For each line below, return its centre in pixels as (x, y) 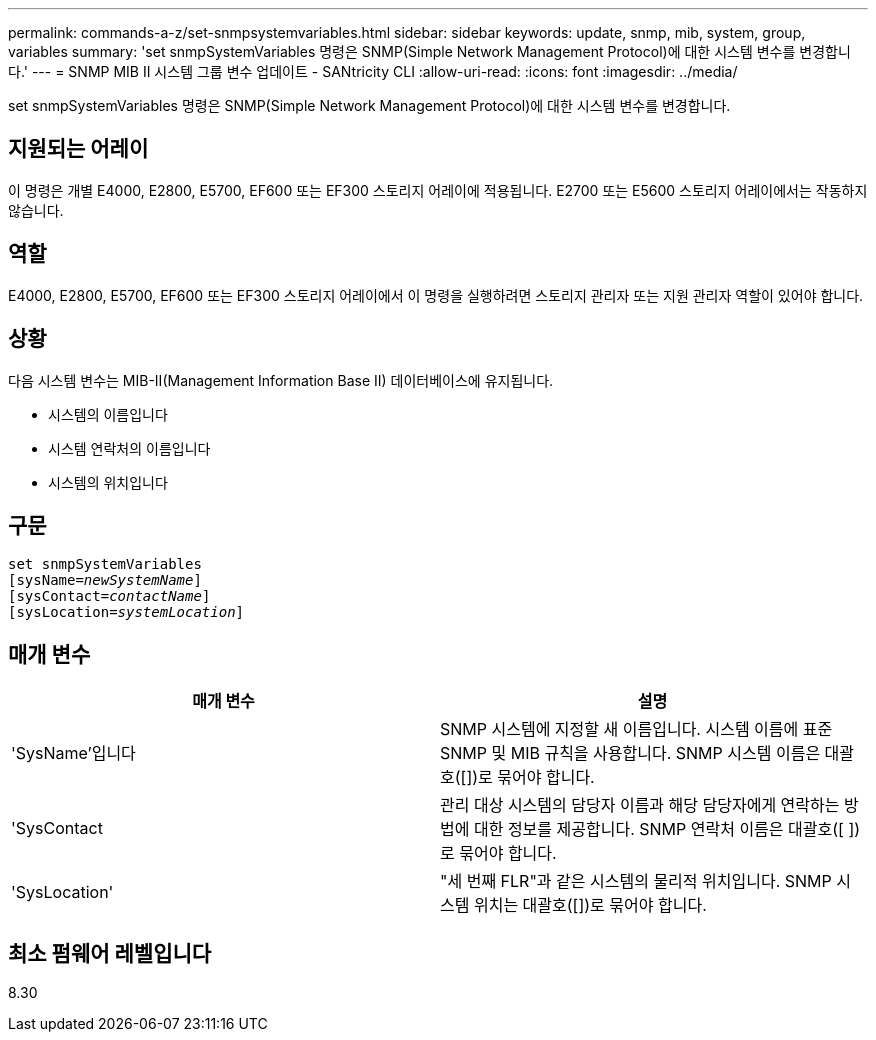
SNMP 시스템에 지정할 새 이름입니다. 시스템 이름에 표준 (636, 729)
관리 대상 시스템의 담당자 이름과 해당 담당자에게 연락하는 (640, 805)
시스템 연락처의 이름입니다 (129, 448)
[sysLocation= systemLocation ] (126, 612)
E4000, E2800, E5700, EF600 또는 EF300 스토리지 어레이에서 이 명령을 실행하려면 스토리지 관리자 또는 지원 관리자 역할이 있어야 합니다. (436, 295)
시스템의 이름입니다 (108, 414)
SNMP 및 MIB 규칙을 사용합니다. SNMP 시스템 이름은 (630, 753)
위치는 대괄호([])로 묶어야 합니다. (590, 905)
